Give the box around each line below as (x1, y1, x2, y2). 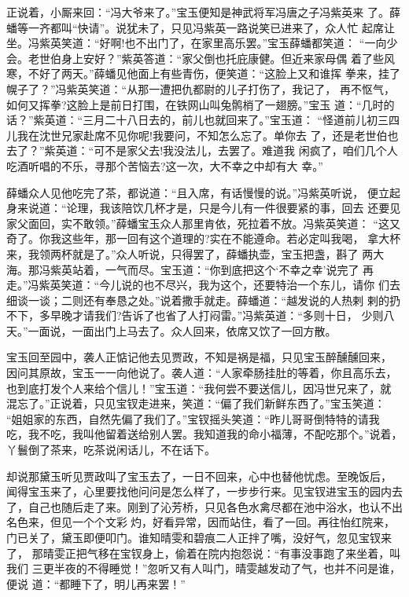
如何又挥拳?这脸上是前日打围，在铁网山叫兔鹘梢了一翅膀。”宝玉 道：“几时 (6, 96, 384, 112)
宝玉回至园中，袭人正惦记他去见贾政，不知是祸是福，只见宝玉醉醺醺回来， (6, 349, 392, 365)
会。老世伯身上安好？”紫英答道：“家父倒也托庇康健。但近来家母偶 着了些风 (6, 49, 395, 66)
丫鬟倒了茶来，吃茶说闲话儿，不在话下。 (6, 441, 216, 458)
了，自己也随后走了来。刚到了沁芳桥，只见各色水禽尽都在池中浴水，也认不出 (6, 498, 403, 515)
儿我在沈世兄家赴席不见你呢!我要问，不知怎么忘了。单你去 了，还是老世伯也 (6, 126, 399, 143)
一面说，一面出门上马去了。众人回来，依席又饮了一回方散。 (28, 322, 337, 339)
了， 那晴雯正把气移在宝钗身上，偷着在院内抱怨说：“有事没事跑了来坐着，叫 (6, 544, 401, 561)
